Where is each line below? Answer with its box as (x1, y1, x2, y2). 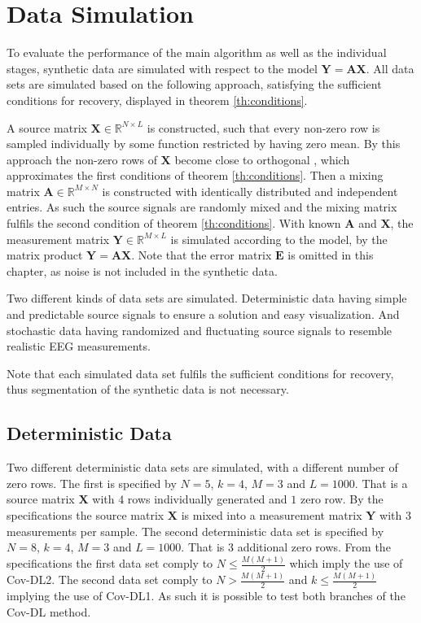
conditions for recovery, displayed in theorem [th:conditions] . (7, 91, 308, 108)
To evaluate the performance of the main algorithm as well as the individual (7, 44, 387, 61)
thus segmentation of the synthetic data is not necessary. (7, 381, 289, 398)
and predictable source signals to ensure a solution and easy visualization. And (7, 306, 400, 323)
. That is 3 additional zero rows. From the (181, 538, 391, 555)
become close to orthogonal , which (174, 150, 350, 168)
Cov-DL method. (7, 603, 91, 620)
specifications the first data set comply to (7, 555, 213, 572)
